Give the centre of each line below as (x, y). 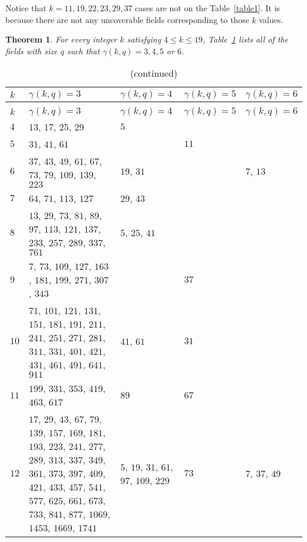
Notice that (26, 8)
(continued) (154, 73)
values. (271, 19)
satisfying (144, 39)
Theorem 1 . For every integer (61, 39)
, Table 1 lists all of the (245, 39)
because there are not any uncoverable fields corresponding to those (127, 19)
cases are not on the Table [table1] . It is (208, 8)
